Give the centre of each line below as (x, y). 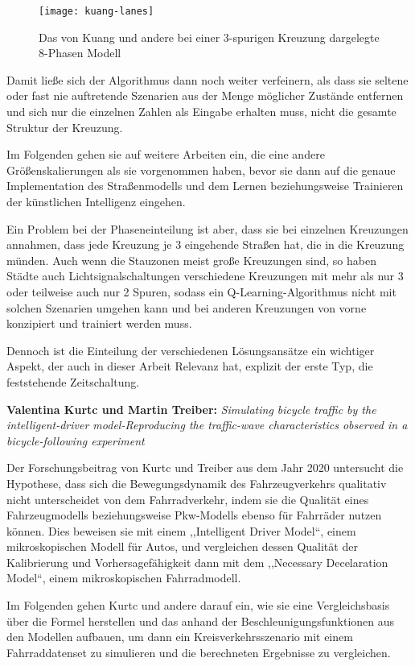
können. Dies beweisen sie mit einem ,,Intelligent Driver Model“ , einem (181, 530)
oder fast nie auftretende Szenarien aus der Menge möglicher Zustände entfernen (205, 95)
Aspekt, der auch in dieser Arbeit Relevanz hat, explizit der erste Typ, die (190, 366)
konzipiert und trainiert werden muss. (99, 323)
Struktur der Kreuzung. (65, 127)
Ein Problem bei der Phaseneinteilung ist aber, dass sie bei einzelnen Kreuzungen (207, 228)
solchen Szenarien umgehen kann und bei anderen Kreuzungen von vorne (187, 307)
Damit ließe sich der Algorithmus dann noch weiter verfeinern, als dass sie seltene (207, 79)
